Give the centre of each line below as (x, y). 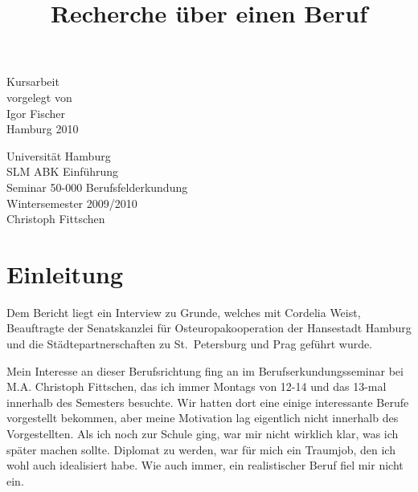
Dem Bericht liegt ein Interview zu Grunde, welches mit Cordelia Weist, (184, 312)
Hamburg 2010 (43, 129)
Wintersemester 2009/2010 (72, 203)
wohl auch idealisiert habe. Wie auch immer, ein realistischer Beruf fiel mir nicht (205, 465)
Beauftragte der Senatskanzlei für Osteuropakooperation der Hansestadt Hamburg (209, 328)
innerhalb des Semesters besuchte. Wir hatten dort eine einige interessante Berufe (208, 402)
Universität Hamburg (59, 155)
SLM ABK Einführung (63, 171)
